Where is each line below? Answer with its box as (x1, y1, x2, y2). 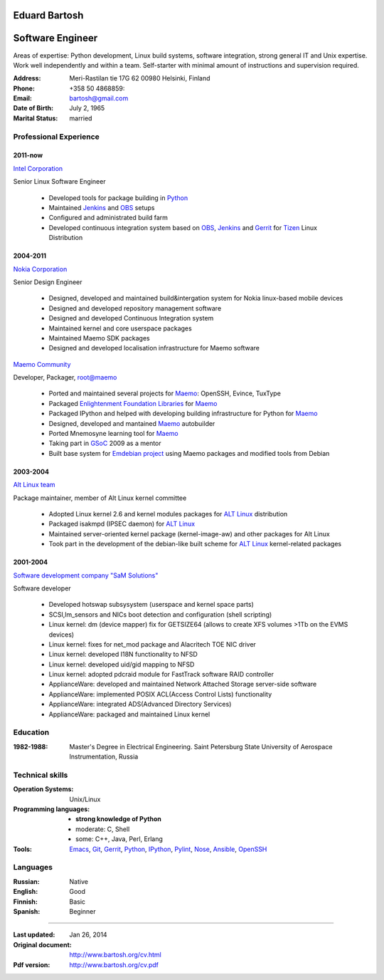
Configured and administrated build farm (48, 214, 169, 222)
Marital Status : (13, 114, 58, 123)
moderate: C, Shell (75, 825, 130, 833)
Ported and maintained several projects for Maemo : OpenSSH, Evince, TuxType (48, 389, 281, 398)
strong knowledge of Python (75, 815, 161, 823)
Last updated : (13, 930, 55, 939)
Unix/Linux (69, 795, 101, 803)
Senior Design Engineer (13, 278, 82, 286)
